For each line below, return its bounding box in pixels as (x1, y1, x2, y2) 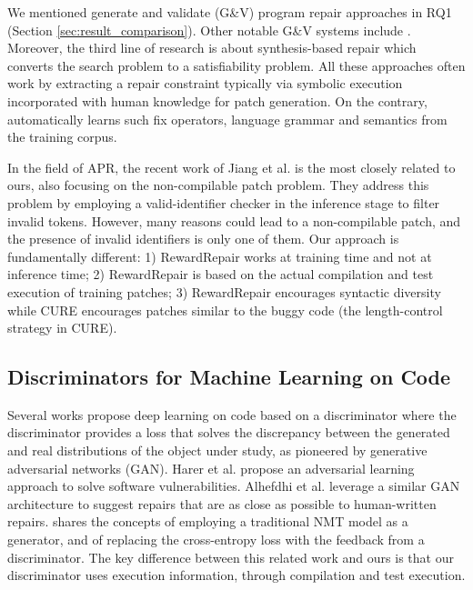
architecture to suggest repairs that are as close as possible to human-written (7, 494, 437, 513)
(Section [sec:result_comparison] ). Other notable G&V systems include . (7, 20, 411, 39)
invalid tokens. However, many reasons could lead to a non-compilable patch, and (7, 211, 461, 230)
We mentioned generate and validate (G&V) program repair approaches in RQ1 (7, 3, 452, 21)
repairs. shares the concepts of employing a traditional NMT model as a (7, 512, 408, 531)
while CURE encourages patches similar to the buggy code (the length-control (7, 300, 443, 319)
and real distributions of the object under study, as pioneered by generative (7, 441, 428, 460)
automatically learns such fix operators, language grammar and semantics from (7, 109, 448, 128)
